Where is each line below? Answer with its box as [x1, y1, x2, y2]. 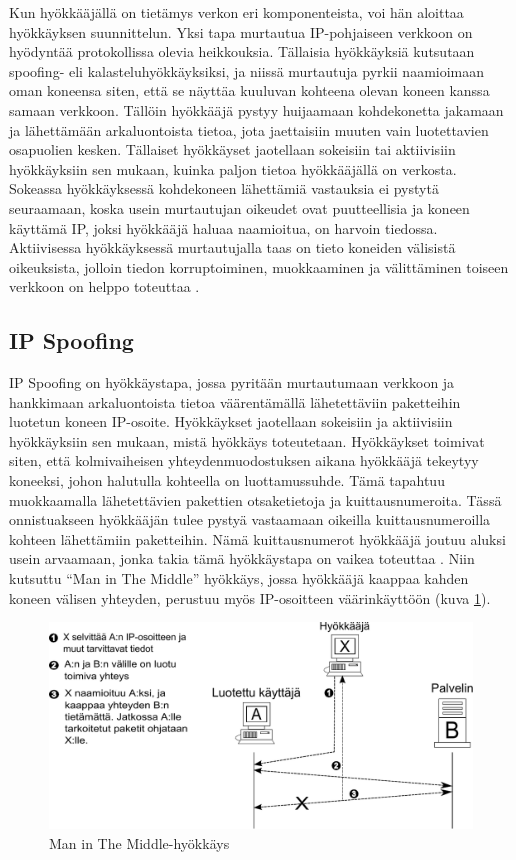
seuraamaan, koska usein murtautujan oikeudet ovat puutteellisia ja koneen [9, 197, 470, 218]
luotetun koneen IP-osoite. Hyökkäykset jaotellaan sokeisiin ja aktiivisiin [9, 411, 453, 432]
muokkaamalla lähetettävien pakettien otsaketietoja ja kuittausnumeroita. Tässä [9, 489, 502, 510]
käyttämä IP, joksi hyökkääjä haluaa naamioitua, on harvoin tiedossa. [9, 217, 438, 238]
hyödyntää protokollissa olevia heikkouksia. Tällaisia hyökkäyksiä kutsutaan [9, 41, 475, 62]
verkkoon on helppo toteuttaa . [9, 276, 200, 297]
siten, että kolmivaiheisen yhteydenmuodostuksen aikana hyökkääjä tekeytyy [9, 450, 479, 471]
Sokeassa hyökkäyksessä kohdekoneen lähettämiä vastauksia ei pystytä [9, 178, 439, 199]
